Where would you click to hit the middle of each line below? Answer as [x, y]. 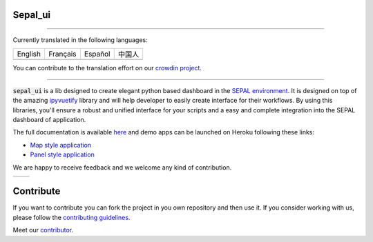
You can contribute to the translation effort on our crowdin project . [107, 68]
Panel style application [62, 154]
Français [63, 54]
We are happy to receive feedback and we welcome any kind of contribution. [122, 167]
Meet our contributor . [43, 230]
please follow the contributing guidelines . [71, 217]
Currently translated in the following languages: [80, 40]
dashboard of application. [49, 119]
